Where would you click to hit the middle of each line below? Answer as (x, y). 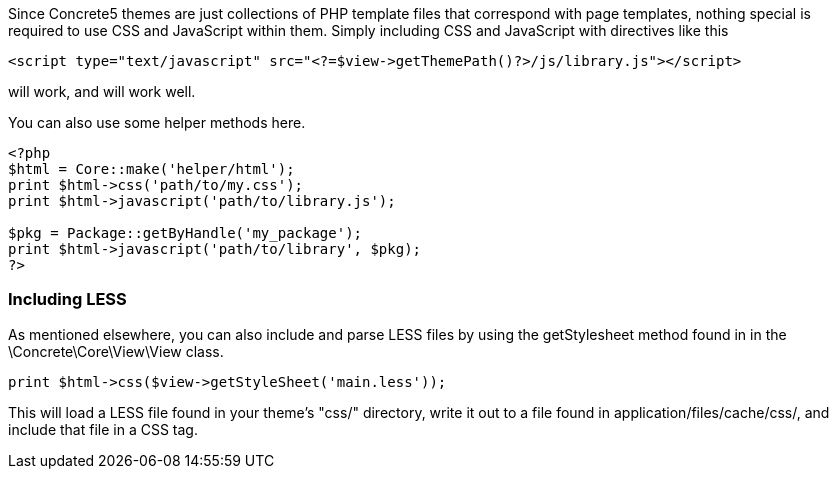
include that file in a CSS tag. (103, 429)
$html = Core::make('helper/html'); (151, 169)
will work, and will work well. (102, 91)
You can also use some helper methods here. (157, 122)
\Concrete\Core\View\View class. (116, 351)
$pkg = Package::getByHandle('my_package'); (185, 233)
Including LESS (67, 299)
